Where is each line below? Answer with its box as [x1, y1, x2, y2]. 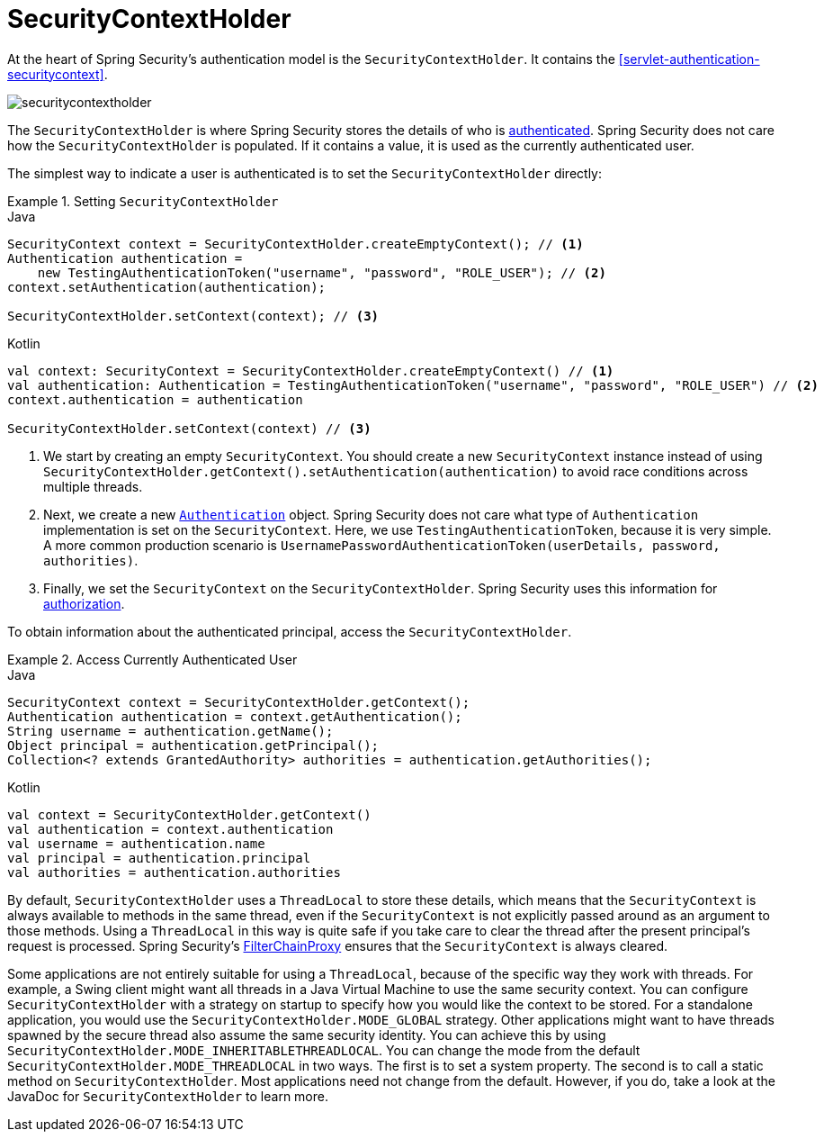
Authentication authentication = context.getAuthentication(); [7, 709, 462, 724]
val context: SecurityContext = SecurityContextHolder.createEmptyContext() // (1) [7, 363, 614, 378]
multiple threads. [43, 478, 143, 494]
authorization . [43, 595, 125, 611]
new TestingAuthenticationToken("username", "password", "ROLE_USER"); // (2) [37, 265, 606, 280]
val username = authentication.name [7, 836, 265, 851]
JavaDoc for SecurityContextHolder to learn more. [7, 1088, 328, 1104]
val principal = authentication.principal [7, 850, 311, 865]
